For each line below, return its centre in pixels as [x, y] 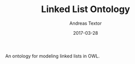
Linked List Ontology [86, 9]
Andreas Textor [86, 23]
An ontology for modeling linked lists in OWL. [52, 56]
